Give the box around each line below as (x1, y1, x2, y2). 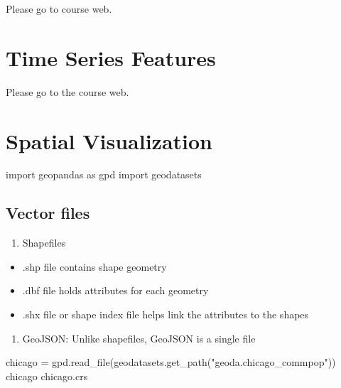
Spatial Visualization (6, 126, 212, 155)
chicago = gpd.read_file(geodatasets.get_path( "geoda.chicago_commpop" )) (6, 355, 336, 370)
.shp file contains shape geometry (22, 259, 167, 274)
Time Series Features (6, 43, 216, 72)
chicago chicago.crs (6, 368, 88, 383)
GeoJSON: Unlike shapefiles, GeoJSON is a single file (22, 330, 256, 345)
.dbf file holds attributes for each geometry (22, 283, 209, 298)
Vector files (6, 202, 90, 224)
